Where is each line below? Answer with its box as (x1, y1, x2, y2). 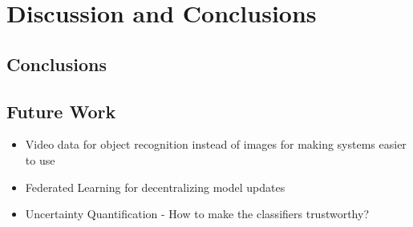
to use (25, 151, 55, 168)
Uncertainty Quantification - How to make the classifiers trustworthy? (25, 205, 370, 222)
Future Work (6, 98, 116, 123)
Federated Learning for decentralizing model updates (25, 178, 285, 195)
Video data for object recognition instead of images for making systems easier (25, 136, 407, 153)
